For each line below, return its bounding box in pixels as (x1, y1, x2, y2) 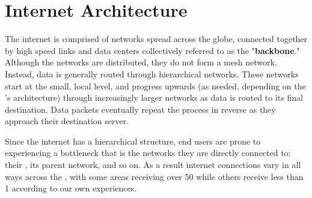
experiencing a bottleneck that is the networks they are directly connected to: (5, 146, 291, 159)
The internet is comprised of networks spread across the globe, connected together (5, 32, 308, 45)
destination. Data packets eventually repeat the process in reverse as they (5, 103, 276, 115)
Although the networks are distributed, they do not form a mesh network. (5, 56, 277, 68)
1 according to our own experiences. (5, 182, 137, 194)
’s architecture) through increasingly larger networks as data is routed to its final (5, 91, 303, 104)
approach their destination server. (5, 115, 129, 127)
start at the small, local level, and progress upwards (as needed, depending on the (5, 79, 306, 92)
